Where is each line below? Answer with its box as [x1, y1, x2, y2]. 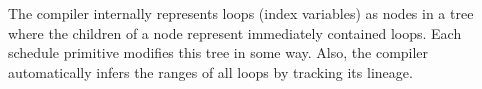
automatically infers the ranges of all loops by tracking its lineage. [8, 61, 413, 82]
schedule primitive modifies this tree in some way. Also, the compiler [8, 42, 429, 63]
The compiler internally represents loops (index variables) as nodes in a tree [8, 3, 474, 23]
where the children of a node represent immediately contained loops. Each [8, 22, 462, 43]
